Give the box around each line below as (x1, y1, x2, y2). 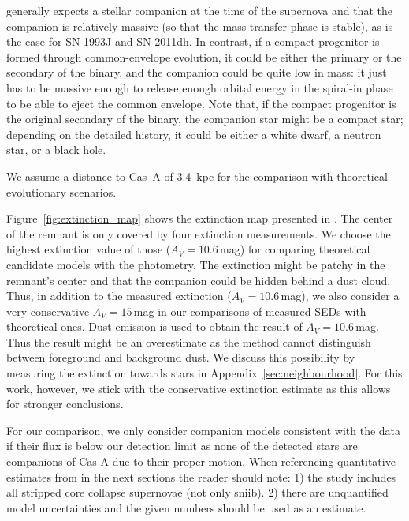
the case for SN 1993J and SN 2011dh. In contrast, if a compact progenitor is (6, 33, 380, 50)
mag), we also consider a (281, 287, 400, 304)
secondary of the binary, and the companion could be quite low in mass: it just (6, 64, 387, 81)
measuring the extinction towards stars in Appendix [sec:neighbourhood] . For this (6, 365, 403, 381)
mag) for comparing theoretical (220, 241, 370, 257)
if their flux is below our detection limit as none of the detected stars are (6, 437, 358, 454)
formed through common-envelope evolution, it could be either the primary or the (6, 48, 402, 65)
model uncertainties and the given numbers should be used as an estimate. (6, 499, 366, 515)
